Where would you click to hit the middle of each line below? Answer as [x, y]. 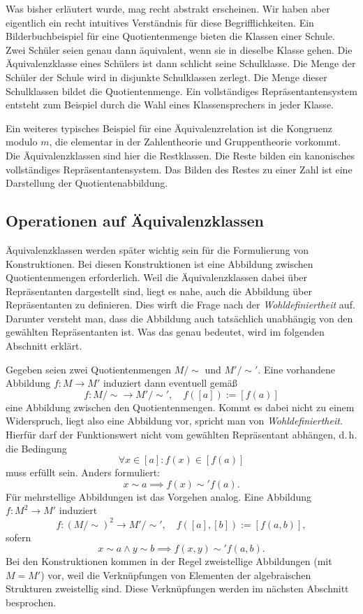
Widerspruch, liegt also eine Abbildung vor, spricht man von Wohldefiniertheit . [174, 421]
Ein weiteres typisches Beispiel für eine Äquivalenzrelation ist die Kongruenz [169, 128]
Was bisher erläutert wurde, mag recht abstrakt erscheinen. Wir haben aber [168, 8]
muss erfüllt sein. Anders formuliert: [83, 472]
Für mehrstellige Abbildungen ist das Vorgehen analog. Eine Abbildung [159, 496]
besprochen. [31, 602]
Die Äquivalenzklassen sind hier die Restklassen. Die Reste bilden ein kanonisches [180, 155]
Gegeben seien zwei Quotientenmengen [88, 369]
